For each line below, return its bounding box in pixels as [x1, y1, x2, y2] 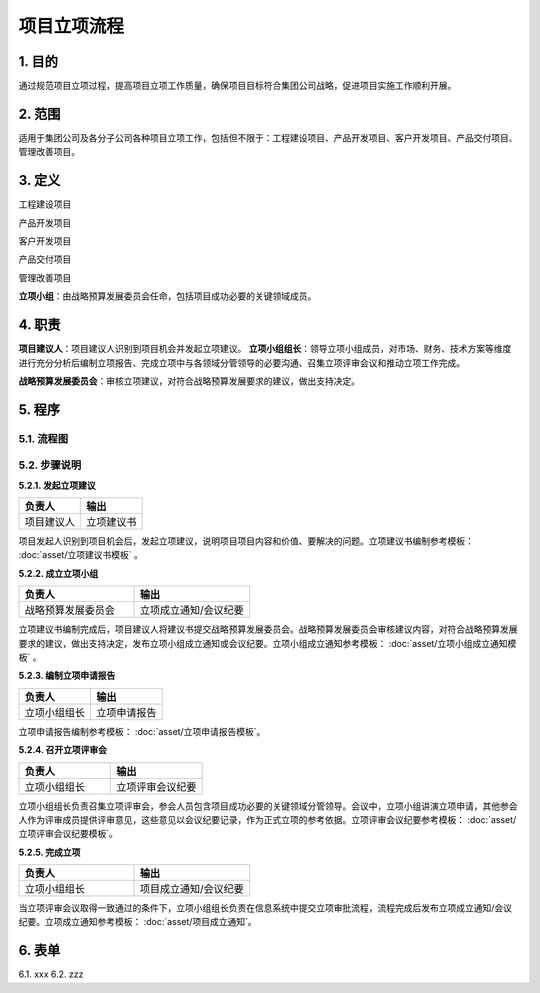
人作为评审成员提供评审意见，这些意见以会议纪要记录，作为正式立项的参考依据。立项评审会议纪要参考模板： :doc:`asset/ [18, 813, 517, 825]
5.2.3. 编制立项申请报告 [18, 670, 116, 682]
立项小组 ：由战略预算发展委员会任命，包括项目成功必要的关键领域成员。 [18, 290, 317, 302]
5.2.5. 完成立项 [18, 846, 81, 858]
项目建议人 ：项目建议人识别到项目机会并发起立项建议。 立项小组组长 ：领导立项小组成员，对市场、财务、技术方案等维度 [18, 343, 512, 355]
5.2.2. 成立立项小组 [18, 567, 99, 579]
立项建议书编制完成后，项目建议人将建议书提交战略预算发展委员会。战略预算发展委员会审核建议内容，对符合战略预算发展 [18, 623, 518, 635]
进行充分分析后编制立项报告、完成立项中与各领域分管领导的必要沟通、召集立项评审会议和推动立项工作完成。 [18, 356, 465, 369]
